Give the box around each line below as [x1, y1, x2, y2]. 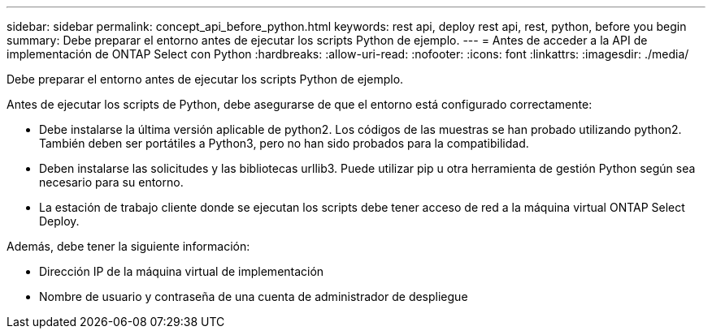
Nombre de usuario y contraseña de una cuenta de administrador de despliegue [39, 290, 468, 303]
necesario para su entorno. [39, 175, 184, 189]
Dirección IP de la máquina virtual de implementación [39, 264, 324, 278]
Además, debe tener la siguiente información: [7, 239, 250, 253]
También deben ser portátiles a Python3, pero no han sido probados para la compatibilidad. [39, 136, 529, 150]
